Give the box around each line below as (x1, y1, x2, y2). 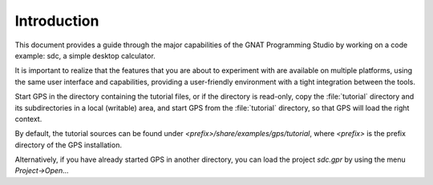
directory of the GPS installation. (14, 140, 122, 150)
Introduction (14, 12, 99, 30)
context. (14, 114, 42, 123)
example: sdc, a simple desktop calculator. (14, 50, 156, 60)
